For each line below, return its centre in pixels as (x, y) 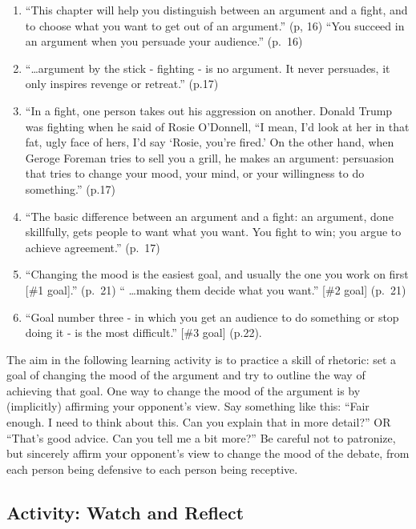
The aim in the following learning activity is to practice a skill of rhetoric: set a (202, 359)
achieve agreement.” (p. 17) (93, 247)
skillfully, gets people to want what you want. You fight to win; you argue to (213, 232)
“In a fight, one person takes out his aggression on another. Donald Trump (209, 110)
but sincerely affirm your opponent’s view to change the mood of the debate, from (208, 453)
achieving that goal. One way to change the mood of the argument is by (184, 390)
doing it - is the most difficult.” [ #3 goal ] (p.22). (143, 333)
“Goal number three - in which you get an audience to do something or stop (212, 317)
